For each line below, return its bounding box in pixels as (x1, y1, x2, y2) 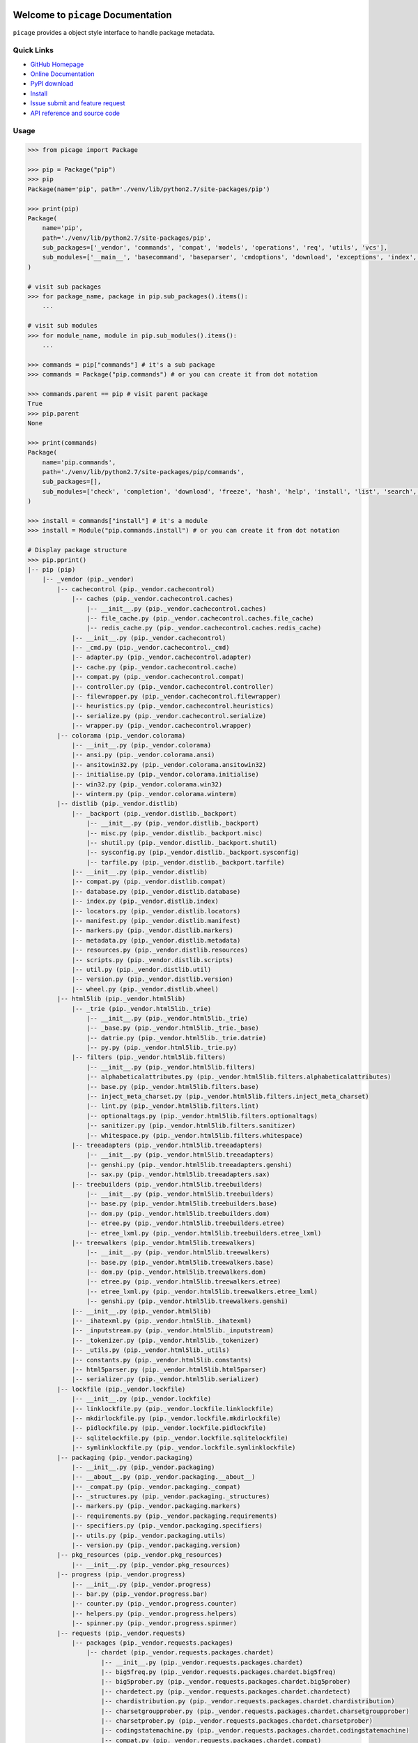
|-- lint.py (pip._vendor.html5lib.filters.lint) (86, 1102, 259, 1110)
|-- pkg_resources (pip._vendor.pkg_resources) (56, 1551, 223, 1559)
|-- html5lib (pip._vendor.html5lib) (56, 995, 186, 1003)
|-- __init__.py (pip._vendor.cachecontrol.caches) (86, 604, 267, 613)
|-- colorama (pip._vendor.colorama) (56, 731, 186, 739)
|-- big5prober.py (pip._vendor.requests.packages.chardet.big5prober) (101, 1677, 351, 1686)
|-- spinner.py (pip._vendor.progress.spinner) (71, 1620, 238, 1627)
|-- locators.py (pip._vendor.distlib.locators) (71, 907, 241, 915)
